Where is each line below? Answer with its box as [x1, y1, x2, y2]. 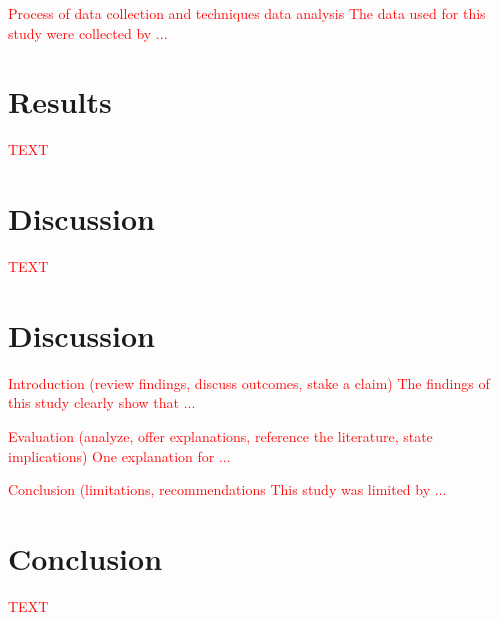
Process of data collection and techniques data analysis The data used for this [8, 3, 486, 23]
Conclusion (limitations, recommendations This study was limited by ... [8, 479, 447, 500]
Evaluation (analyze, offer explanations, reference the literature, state [8, 425, 433, 446]
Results [8, 81, 112, 122]
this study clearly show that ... [8, 392, 196, 413]
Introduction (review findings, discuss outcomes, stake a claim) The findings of [8, 372, 490, 393]
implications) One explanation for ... [8, 445, 231, 466]
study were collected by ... [8, 22, 168, 43]
